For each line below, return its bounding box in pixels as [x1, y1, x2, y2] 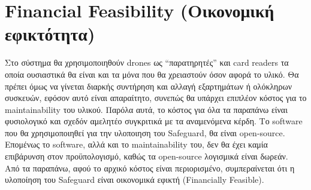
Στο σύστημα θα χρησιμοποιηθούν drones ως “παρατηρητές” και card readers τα [5, 56, 289, 69]
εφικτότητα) [5, 22, 95, 46]
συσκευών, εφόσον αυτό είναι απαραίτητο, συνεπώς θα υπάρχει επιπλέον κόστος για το [5, 91, 307, 104]
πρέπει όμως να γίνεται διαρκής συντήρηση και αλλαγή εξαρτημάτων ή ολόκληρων [5, 79, 292, 92]
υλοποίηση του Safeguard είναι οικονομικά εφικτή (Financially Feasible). [5, 173, 264, 186]
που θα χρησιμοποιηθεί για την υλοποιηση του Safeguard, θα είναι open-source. [5, 126, 285, 139]
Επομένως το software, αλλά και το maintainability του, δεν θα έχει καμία [5, 138, 268, 151]
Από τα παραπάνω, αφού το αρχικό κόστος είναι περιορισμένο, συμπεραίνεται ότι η [5, 161, 295, 174]
